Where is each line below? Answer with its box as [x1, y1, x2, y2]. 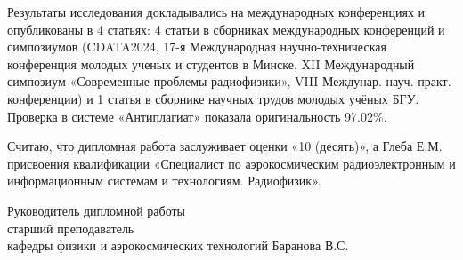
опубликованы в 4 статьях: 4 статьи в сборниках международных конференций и [7, 20, 445, 38]
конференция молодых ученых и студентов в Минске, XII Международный [7, 54, 415, 73]
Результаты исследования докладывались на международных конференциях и [7, 3, 426, 20]
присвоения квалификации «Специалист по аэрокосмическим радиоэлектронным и [7, 154, 456, 172]
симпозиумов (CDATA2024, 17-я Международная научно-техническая [7, 37, 386, 56]
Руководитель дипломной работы [7, 201, 185, 219]
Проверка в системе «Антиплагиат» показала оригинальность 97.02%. [7, 106, 387, 125]
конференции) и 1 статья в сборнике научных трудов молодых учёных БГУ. [7, 89, 419, 107]
